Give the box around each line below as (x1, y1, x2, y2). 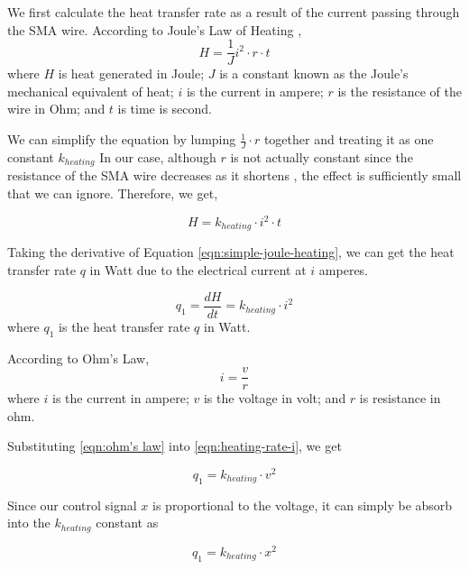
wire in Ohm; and (7, 99, 106, 118)
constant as (96, 513, 159, 532)
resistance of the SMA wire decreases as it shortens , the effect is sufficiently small (7, 166, 462, 185)
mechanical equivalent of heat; (7, 81, 174, 100)
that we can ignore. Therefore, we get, (7, 183, 218, 202)
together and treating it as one (263, 130, 434, 149)
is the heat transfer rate (59, 317, 190, 335)
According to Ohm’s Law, (7, 348, 150, 367)
